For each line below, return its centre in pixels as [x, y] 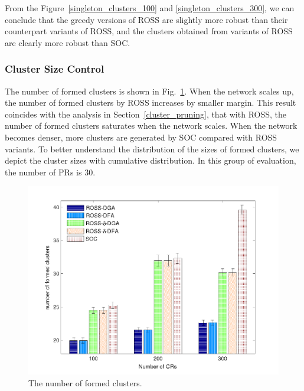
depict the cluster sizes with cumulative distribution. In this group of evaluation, [151, 160]
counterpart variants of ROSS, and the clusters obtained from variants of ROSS [149, 31]
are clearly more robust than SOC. [68, 42]
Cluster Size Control [55, 69]
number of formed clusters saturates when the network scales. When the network [151, 126]
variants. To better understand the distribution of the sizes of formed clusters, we [152, 149]
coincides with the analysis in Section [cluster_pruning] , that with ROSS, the [146, 114]
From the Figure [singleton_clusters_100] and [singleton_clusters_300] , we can [150, 8]
